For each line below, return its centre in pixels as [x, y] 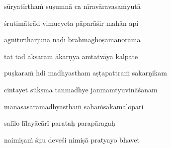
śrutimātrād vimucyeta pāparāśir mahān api [71, 23]
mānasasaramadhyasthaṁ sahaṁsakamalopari [74, 106]
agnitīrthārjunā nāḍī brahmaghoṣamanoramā [72, 39]
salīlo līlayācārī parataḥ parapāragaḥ [60, 123]
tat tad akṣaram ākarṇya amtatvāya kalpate [71, 56]
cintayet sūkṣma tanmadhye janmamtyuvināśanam [81, 89]
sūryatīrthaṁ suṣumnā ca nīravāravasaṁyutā [72, 6]
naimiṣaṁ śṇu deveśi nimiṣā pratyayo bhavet [72, 139]
